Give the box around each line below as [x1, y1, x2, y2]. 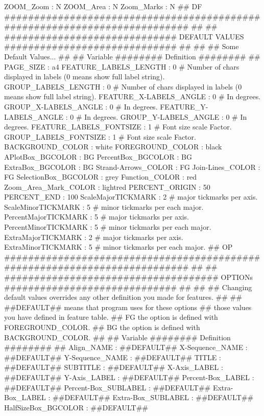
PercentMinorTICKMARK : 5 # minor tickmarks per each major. [4, 222, 211, 232]
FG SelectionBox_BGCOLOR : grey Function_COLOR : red [4, 171, 197, 182]
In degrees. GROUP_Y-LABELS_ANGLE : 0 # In [84, 111, 247, 122]
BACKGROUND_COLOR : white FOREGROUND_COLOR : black [4, 141, 222, 152]
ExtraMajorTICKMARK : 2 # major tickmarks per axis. [4, 231, 183, 242]
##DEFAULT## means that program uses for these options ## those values [4, 301, 252, 312]
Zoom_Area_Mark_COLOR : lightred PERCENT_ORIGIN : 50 [4, 181, 210, 192]
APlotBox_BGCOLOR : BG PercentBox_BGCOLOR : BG [4, 151, 192, 162]
